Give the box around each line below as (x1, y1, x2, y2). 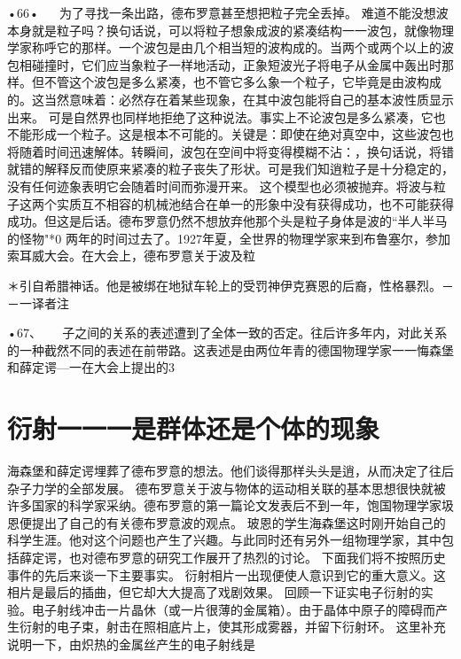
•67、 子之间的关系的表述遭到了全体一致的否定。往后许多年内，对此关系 (7, 323, 448, 342)
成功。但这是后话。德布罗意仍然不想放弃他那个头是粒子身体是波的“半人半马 (7, 212, 448, 230)
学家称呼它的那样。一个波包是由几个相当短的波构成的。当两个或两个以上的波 (7, 38, 454, 57)
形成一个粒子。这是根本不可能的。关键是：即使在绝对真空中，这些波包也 (31, 125, 454, 143)
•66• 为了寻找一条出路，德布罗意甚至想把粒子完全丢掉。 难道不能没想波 (7, 4, 449, 21)
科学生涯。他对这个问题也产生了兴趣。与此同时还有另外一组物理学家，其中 (7, 531, 441, 549)
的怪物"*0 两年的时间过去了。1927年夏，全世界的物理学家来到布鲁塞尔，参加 (7, 229, 450, 247)
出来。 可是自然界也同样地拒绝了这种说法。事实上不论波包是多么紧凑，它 (7, 107, 434, 126)
